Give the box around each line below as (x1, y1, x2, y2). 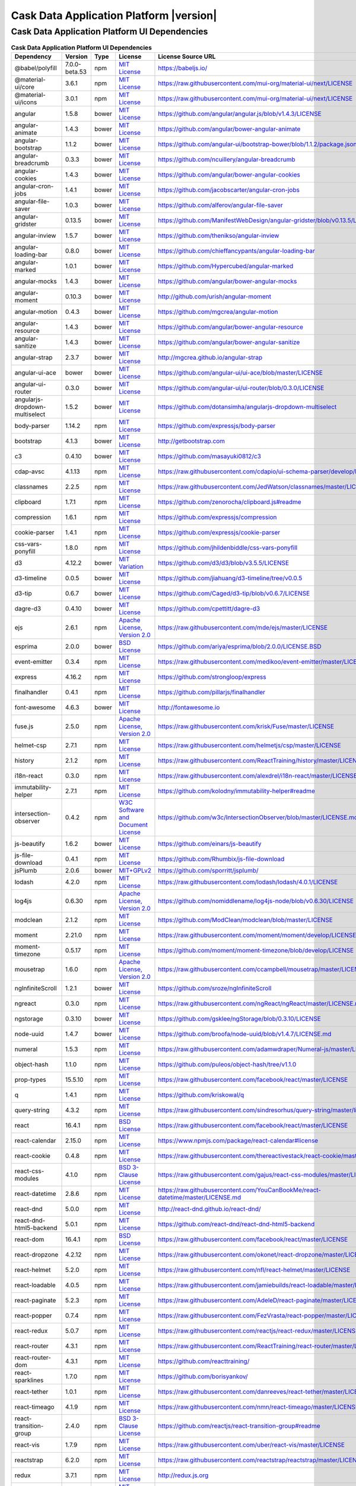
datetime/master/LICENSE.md (158, 1193, 241, 1201)
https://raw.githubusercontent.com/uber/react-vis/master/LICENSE (158, 1440, 345, 1449)
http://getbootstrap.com (158, 437, 225, 445)
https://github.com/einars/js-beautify (158, 839, 262, 848)
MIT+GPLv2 (119, 866, 151, 874)
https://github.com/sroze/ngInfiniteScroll (158, 984, 272, 992)
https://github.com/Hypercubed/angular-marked (158, 262, 294, 270)
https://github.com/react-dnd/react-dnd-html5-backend (158, 1220, 315, 1228)
